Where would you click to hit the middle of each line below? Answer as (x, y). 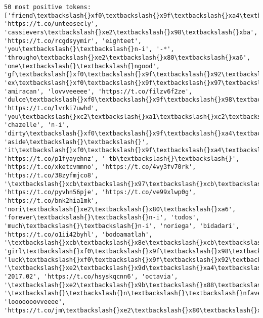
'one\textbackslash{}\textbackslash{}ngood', (82, 66)
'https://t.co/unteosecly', (51, 24)
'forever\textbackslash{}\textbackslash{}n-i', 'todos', (102, 218)
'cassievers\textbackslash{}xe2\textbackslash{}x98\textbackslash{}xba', (131, 32)
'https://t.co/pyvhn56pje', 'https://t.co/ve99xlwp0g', (100, 192)
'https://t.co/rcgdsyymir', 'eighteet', (73, 41)
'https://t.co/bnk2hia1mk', (51, 201)
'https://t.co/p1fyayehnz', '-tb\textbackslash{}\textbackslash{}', (122, 158)
